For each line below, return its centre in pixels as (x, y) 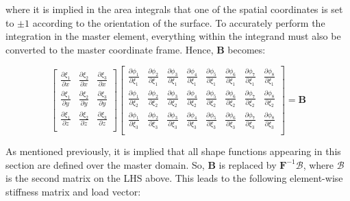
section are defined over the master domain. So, (105, 164)
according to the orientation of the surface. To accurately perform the (179, 22)
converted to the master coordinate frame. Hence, (110, 49)
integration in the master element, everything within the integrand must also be (173, 36)
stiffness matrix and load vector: (73, 191)
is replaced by (248, 164)
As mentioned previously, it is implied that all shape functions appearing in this (173, 151)
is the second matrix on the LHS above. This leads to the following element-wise (174, 178)
